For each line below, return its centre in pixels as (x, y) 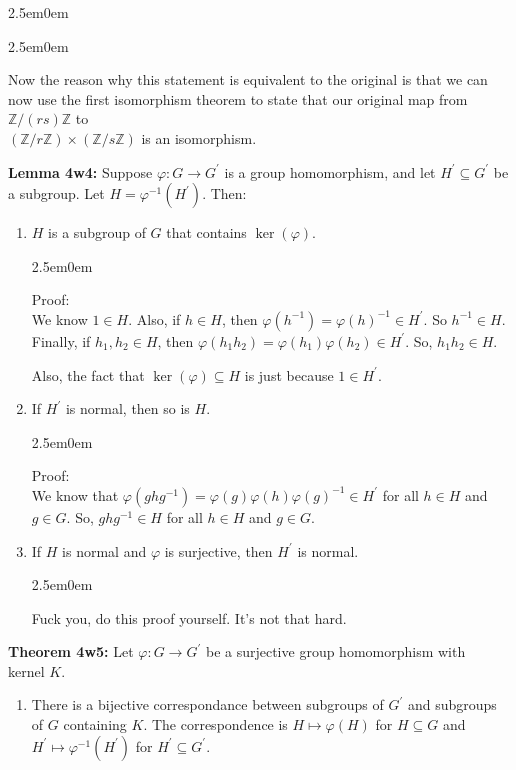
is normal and (104, 550)
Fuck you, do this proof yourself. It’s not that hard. (189, 617)
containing (95, 724)
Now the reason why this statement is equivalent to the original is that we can (248, 79)
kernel (26, 670)
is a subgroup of (97, 232)
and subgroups (452, 704)
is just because (289, 374)
